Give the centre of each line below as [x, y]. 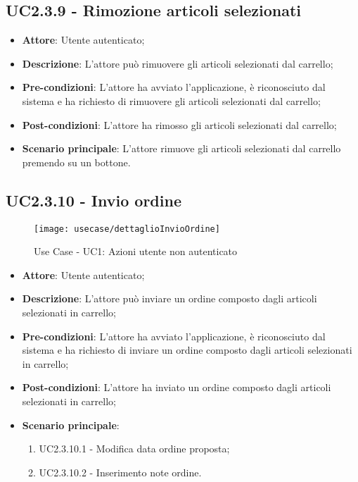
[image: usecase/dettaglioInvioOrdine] [127, 229]
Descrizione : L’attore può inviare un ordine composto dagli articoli [170, 298]
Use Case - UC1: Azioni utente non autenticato [136, 251]
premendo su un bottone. [76, 162]
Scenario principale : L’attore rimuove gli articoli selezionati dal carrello [181, 148]
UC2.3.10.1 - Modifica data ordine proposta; [134, 449]
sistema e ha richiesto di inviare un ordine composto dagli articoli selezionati [187, 350]
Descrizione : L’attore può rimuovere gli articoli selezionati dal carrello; [178, 63]
